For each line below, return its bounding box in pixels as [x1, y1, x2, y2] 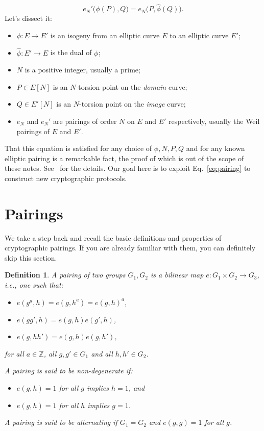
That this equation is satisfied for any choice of [5, 143, 152, 154]
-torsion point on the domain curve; [76, 81, 187, 92]
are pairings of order [53, 116, 117, 126]
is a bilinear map [151, 269, 204, 280]
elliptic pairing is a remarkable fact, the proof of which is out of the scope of [5, 153, 244, 163]
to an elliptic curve [170, 30, 229, 40]
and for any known [186, 143, 245, 154]
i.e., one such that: [5, 280, 63, 290]
